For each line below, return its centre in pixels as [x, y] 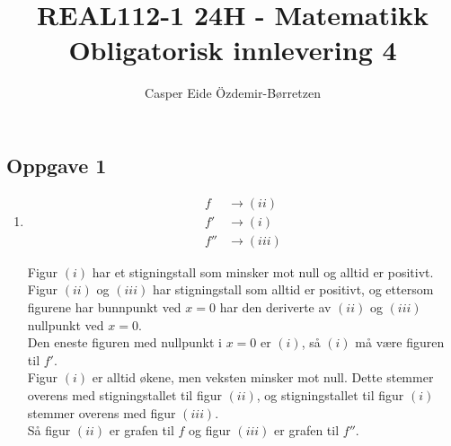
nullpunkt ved [66, 324]
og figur [210, 430]
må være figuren [400, 342]
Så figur [49, 430]
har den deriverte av [275, 307]
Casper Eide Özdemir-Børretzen [233, 93]
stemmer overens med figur [102, 412]
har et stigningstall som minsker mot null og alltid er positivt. [263, 271]
